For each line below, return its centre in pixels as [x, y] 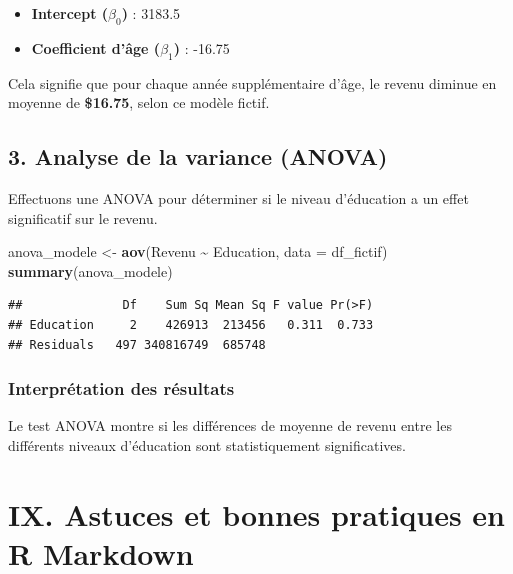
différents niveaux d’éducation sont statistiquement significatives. [207, 444]
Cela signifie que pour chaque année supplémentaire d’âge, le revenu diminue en [252, 82]
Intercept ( [70, 13]
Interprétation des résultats [121, 388]
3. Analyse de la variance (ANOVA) [198, 156]
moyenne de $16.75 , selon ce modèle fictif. [139, 102]
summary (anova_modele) [90, 270]
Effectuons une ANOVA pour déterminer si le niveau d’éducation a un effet [238, 197]
